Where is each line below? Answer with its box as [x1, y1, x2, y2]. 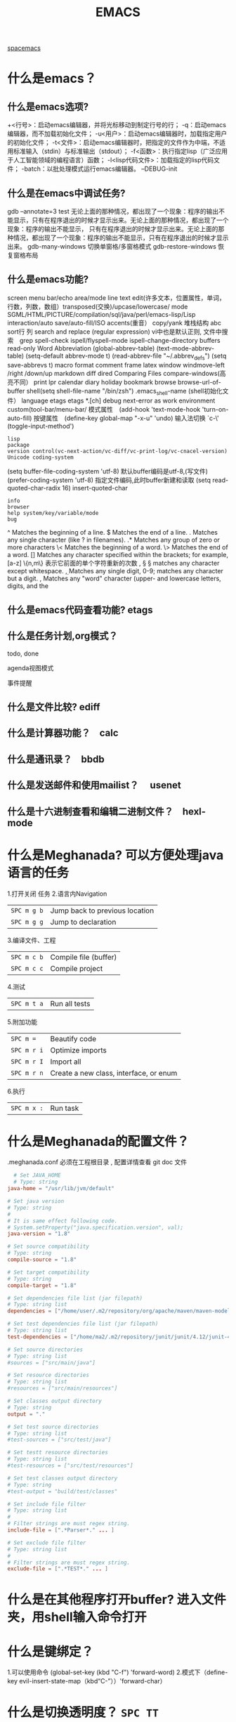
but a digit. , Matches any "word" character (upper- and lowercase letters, [7, 574, 221, 583]
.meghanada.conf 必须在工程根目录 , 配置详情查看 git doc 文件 [7, 1158, 188, 1166]
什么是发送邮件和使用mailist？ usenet [7, 779, 181, 791]
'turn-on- [202, 405, 229, 414]
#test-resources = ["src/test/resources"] [7, 1462, 133, 1469]
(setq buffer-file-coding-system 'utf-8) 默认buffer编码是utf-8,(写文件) [7, 467, 209, 476]
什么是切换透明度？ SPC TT [7, 1704, 159, 1720]
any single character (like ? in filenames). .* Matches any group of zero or [7, 535, 220, 544]
